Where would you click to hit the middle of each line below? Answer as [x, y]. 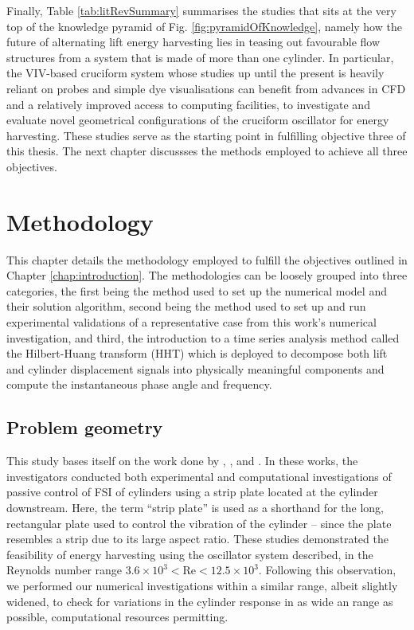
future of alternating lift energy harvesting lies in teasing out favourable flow [193, 42]
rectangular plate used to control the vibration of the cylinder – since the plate [199, 523]
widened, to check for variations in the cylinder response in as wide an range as [200, 601]
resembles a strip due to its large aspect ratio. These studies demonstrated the [197, 539]
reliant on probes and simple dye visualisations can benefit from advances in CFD [206, 88]
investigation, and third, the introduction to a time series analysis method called [203, 337]
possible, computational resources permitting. [117, 617]
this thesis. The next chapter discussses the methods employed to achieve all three [207, 151]
